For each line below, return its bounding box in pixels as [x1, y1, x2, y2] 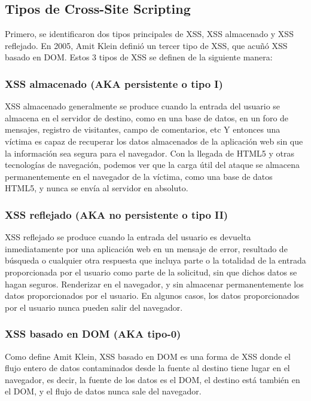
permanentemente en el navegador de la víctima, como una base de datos [5, 170, 273, 182]
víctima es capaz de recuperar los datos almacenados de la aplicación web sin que [5, 134, 303, 147]
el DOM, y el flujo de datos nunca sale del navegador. [5, 385, 202, 397]
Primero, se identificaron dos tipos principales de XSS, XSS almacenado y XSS [5, 27, 294, 40]
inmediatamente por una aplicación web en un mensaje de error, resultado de [5, 242, 288, 255]
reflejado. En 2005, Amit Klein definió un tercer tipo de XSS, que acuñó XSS [5, 39, 288, 51]
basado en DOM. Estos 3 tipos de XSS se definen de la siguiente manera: [5, 51, 273, 63]
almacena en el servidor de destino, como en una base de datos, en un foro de [5, 111, 289, 124]
